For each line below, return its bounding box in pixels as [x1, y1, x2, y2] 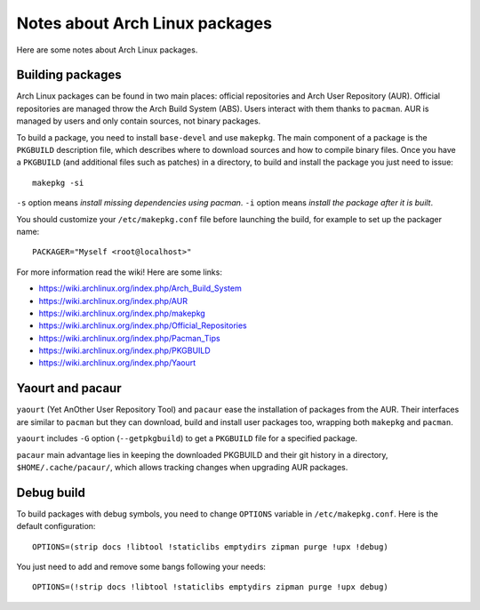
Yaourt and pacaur [16, 381, 122, 396]
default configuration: [16, 521, 96, 532]
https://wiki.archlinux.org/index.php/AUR [38, 295, 188, 306]
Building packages [16, 68, 122, 83]
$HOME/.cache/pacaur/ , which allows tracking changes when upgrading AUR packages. [16, 462, 348, 472]
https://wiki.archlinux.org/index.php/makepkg [38, 308, 206, 318]
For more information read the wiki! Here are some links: [16, 267, 222, 277]
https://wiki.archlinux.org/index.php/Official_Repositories [38, 320, 248, 331]
